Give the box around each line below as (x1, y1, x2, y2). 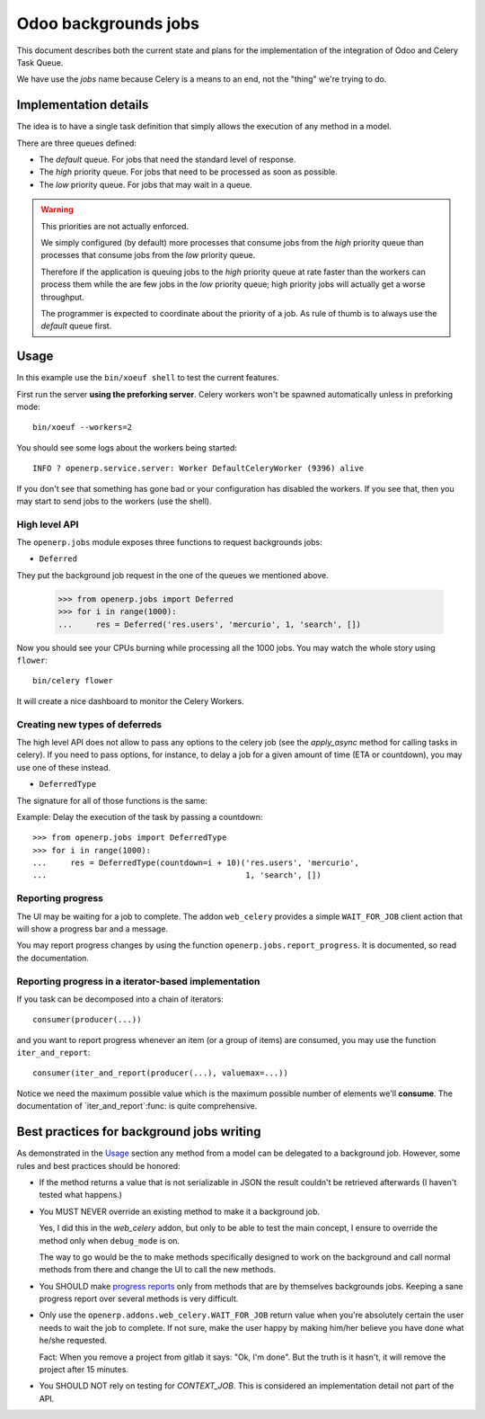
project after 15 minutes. (39, 1364, 129, 1375)
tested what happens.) (39, 1190, 123, 1200)
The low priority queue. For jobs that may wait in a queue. (39, 179, 253, 190)
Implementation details (16, 97, 149, 112)
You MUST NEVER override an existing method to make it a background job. (39, 1206, 321, 1217)
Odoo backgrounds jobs (16, 13, 199, 33)
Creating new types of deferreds (16, 718, 163, 730)
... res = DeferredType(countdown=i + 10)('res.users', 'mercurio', (32, 858, 359, 868)
